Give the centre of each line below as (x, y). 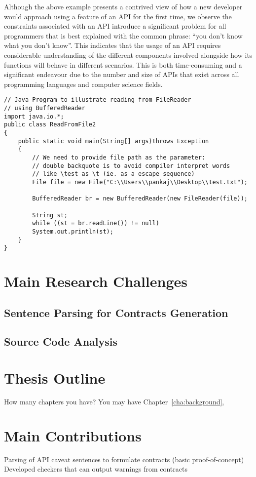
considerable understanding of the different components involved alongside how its (128, 55)
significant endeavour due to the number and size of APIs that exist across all (122, 74)
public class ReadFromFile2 (50, 125)
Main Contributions (73, 435)
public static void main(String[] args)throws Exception (113, 141)
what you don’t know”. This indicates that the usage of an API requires (112, 45)
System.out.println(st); (73, 231)
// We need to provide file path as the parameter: (119, 157)
